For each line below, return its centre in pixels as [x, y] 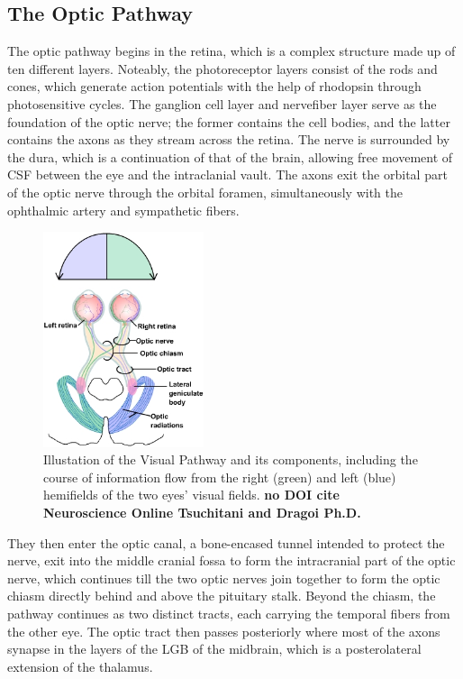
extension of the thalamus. [80, 666]
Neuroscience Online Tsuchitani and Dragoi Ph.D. [202, 512]
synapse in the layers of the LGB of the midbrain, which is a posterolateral [214, 649]
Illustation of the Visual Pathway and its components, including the [231, 459]
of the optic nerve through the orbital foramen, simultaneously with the [205, 192]
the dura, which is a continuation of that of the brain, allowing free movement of [230, 156]
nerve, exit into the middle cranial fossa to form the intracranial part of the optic [231, 560]
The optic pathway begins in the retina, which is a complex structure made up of [231, 51]
